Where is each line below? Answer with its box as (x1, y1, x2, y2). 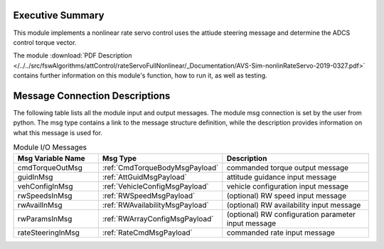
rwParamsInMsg (17, 213, 73, 223)
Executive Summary (13, 9, 105, 21)
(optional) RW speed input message (226, 191, 346, 201)
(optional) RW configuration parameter (226, 209, 356, 219)
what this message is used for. (13, 128, 103, 137)
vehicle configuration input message (226, 181, 348, 191)
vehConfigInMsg (17, 181, 74, 191)
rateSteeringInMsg (17, 228, 80, 238)
